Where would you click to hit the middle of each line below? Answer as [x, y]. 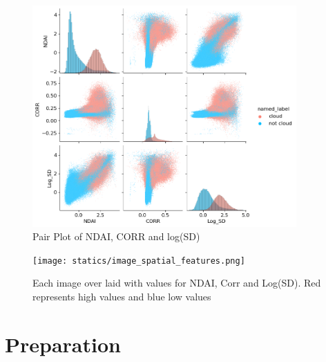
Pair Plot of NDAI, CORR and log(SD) [116, 236]
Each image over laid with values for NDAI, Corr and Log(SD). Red [177, 283]
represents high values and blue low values [122, 297]
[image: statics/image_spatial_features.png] [139, 261]
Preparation [63, 344]
